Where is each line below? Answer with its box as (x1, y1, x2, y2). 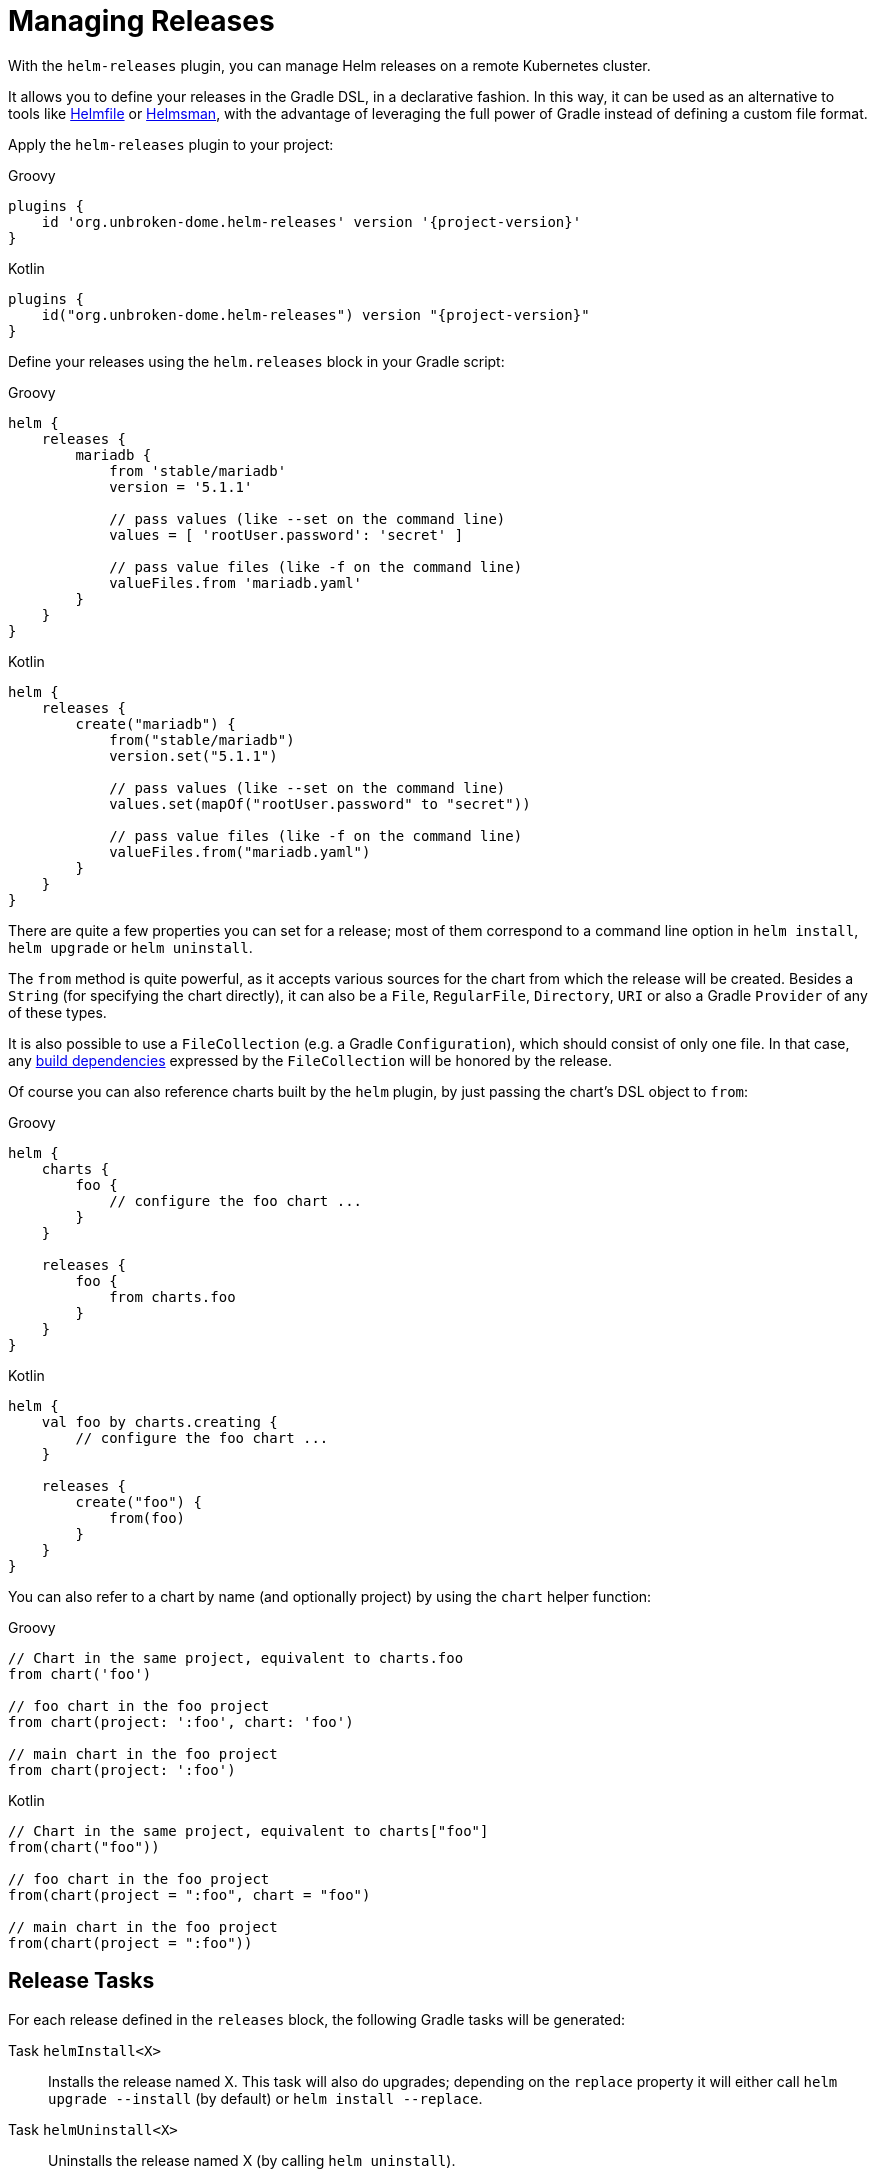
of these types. (8, 1003, 107, 1021)
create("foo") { (75, 1493, 202, 1510)
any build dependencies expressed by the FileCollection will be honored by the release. (8, 1051, 612, 1069)
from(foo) (109, 1509, 186, 1526)
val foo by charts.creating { (41, 1413, 278, 1430)
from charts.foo (109, 1288, 236, 1305)
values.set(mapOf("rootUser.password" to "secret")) (109, 795, 531, 812)
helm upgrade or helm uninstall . (8, 938, 253, 956)
